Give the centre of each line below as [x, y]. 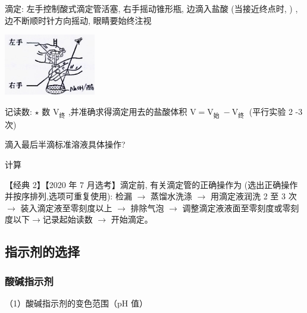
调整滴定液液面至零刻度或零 [236, 207]
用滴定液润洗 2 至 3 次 [254, 196]
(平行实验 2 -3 [276, 111]
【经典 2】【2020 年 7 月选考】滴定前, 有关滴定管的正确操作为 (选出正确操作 [151, 184]
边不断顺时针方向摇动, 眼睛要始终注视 [78, 20]
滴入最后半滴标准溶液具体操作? [65, 144]
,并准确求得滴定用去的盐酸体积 [128, 111]
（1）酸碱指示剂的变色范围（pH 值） [76, 303]
